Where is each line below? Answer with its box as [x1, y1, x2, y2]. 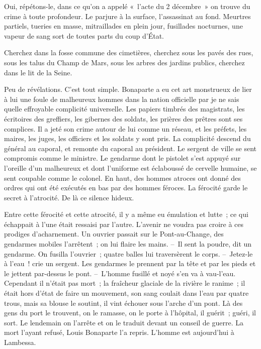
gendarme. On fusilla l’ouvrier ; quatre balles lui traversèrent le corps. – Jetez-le [4, 248, 253, 259]
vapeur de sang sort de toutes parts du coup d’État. [4, 30, 164, 41]
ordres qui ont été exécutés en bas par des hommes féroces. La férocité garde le [4, 182, 248, 193]
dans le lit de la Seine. [4, 67, 72, 77]
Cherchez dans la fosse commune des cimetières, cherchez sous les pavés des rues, [4, 47, 253, 58]
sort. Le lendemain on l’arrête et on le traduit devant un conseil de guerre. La [4, 317, 243, 327]
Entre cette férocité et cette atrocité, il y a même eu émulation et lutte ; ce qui [4, 209, 248, 219]
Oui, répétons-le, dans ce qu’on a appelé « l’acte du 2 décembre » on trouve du [4, 1, 250, 11]
